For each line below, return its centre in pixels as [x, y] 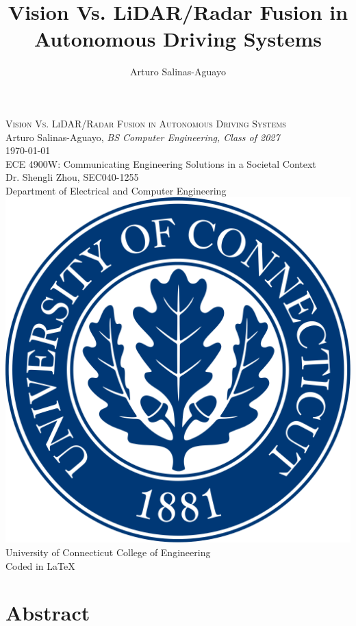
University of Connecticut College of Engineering [108, 552]
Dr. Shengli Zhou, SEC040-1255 [72, 177]
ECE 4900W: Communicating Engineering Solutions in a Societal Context [161, 163]
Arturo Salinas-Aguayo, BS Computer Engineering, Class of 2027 [143, 137]
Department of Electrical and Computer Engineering [116, 190]
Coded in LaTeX [40, 565]
